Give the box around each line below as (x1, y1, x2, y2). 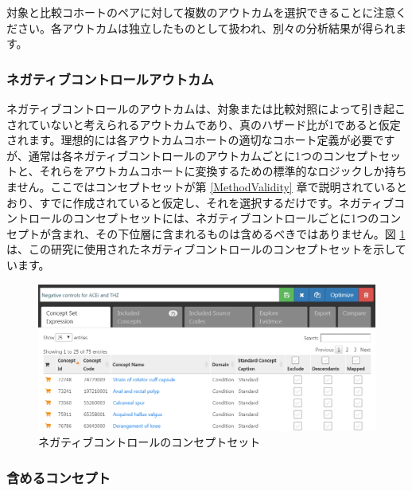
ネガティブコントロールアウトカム (6, 69, 214, 88)
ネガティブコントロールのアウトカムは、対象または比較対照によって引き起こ (6, 100, 406, 116)
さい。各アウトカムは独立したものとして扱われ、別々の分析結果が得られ (17, 19, 396, 36)
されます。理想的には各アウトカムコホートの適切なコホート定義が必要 (6, 132, 373, 148)
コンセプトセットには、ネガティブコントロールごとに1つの (72, 210, 379, 226)
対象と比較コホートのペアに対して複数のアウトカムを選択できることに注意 (6, 4, 396, 20)
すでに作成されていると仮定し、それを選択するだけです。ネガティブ (39, 194, 394, 210)
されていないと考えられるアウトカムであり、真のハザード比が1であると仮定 (6, 116, 401, 132)
